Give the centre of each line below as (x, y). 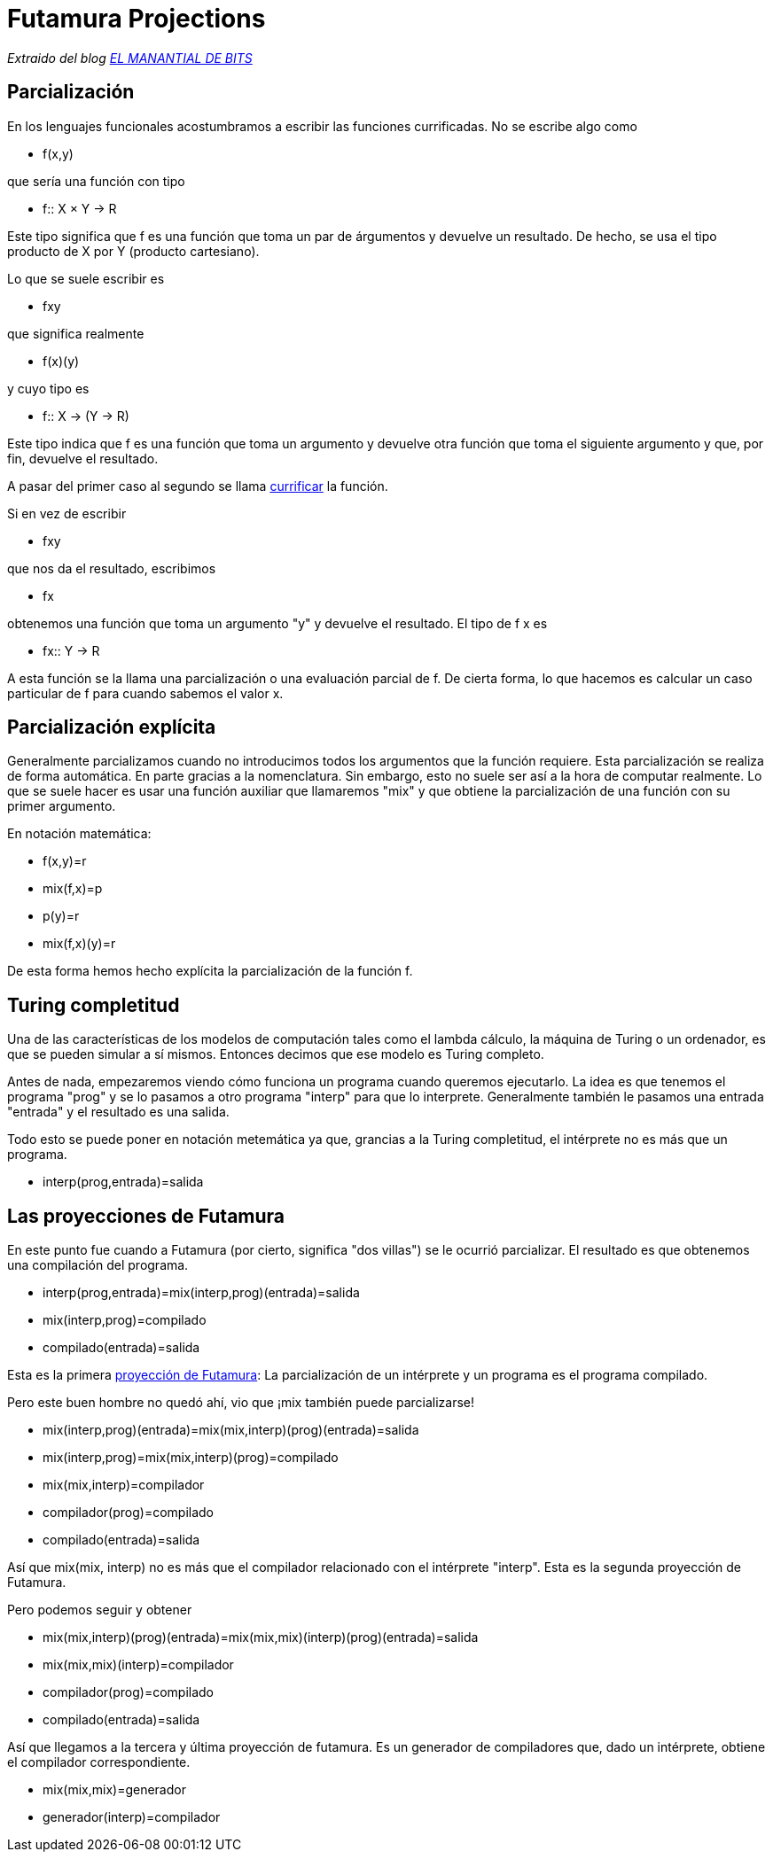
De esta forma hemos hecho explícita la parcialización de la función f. (210, 971)
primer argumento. (62, 806)
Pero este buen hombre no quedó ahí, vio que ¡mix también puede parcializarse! (241, 1403)
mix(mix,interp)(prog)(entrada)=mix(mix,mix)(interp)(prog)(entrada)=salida (261, 1637)
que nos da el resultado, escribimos (112, 568)
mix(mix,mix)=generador (114, 1790)
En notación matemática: (79, 834)
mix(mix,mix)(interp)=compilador (138, 1665)
